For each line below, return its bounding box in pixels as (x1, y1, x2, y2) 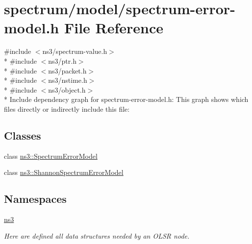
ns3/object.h (48, 84, 86, 95)
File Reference (64, 18, 164, 38)
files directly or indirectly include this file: (4, 103, 130, 114)
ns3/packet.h (48, 65, 87, 75)
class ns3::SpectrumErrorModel (4, 150, 98, 161)
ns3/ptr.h (48, 55, 76, 66)
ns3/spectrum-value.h (42, 46, 107, 56)
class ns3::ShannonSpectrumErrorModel (4, 167, 124, 177)
